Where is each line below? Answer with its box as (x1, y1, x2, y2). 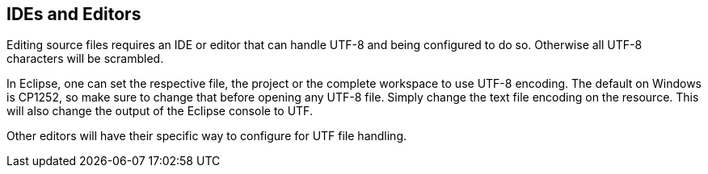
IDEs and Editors (6, 4, 141, 24)
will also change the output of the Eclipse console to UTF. (6, 104, 313, 118)
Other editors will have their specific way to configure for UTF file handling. (6, 129, 407, 143)
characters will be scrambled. (6, 52, 164, 66)
